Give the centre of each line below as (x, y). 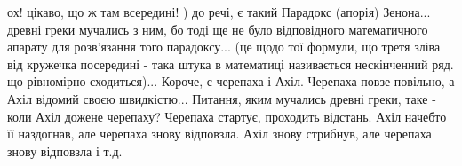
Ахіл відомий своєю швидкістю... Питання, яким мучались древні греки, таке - (222, 98)
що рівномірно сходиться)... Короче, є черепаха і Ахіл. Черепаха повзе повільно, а (231, 81)
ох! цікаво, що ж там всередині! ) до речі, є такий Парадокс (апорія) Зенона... (219, 12)
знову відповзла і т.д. (65, 150)
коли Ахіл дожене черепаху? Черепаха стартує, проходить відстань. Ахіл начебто (227, 116)
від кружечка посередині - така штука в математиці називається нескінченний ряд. (231, 63)
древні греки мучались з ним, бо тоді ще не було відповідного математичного (218, 29)
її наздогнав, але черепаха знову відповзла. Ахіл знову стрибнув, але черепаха (219, 134)
